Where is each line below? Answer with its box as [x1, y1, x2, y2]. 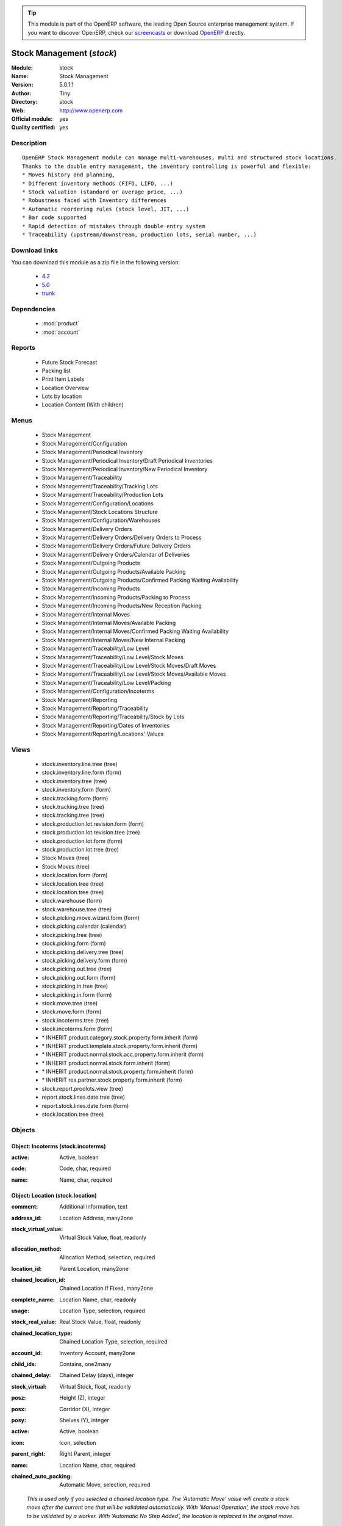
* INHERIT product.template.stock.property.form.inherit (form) [41, 1042, 198, 1049]
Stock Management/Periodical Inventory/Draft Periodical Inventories [41, 457, 213, 464]
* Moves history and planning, [22, 172, 116, 178]
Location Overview [41, 384, 90, 391]
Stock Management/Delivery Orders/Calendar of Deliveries [41, 551, 190, 558]
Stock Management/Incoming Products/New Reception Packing [41, 602, 202, 610]
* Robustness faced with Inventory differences [22, 197, 167, 204]
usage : [11, 1307, 30, 1315]
